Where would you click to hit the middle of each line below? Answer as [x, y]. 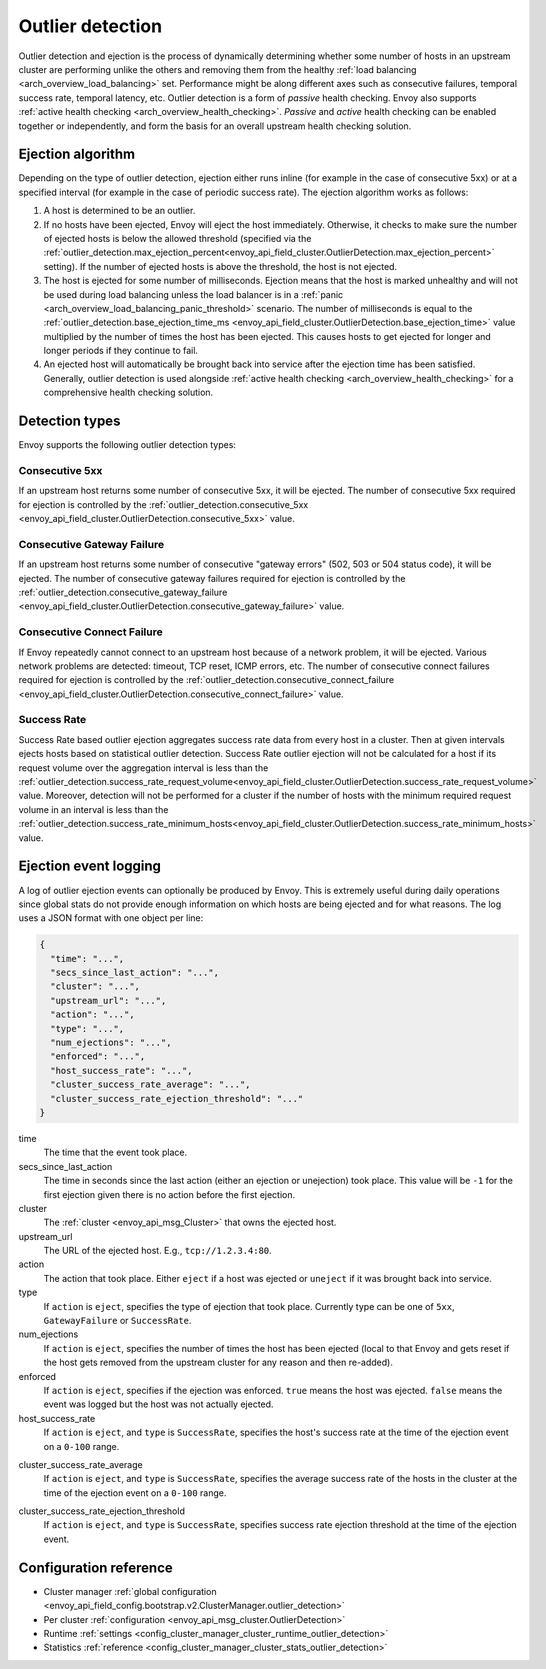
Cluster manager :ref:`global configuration [130, 1591]
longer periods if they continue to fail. [121, 351]
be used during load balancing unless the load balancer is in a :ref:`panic [193, 294]
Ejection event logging [90, 866]
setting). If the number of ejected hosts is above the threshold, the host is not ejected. [220, 266]
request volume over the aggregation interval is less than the [143, 767]
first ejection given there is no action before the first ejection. [169, 1194]
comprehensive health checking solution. [128, 392]
